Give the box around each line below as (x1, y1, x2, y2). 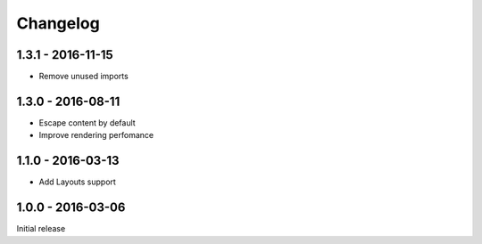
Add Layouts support (38, 176, 116, 187)
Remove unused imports (38, 71, 129, 82)
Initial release (16, 224, 66, 234)
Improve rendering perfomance (38, 130, 154, 141)
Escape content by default (38, 117, 136, 128)
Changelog (16, 13, 100, 33)
